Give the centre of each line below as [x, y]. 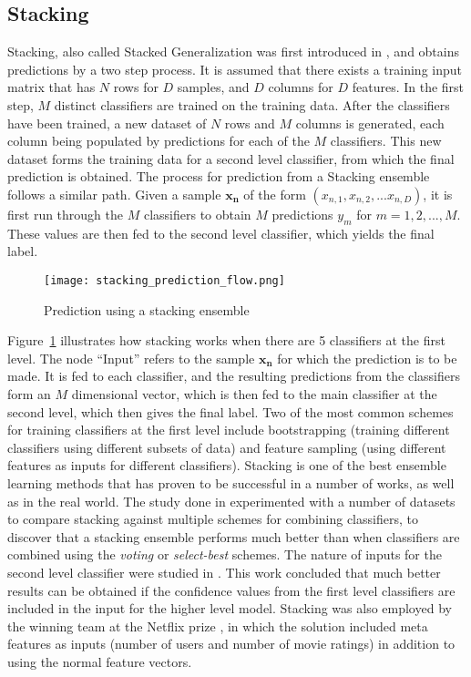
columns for [301, 87]
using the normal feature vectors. [100, 661]
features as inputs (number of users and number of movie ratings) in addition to [231, 644]
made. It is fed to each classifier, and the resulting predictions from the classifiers [234, 376]
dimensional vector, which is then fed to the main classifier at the [254, 393]
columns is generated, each [370, 123]
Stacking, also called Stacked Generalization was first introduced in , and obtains [234, 51]
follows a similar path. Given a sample [114, 194]
